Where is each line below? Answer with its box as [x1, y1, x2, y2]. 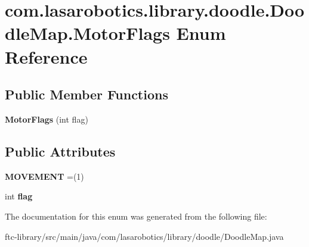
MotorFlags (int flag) [5, 112, 88, 125]
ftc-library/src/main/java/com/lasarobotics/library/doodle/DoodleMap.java [5, 230, 284, 242]
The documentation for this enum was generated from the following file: [5, 210, 267, 222]
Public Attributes [5, 142, 116, 160]
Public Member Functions [5, 85, 168, 104]
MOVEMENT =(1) [5, 170, 84, 182]
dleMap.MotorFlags [5, 21, 170, 45]
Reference [5, 44, 88, 68]
